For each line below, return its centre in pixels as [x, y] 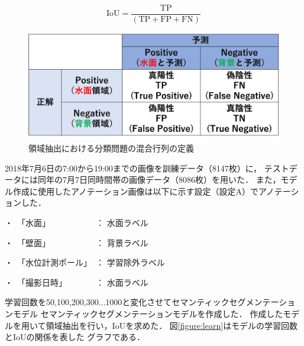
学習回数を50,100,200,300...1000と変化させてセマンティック [117, 302]
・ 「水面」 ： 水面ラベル [77, 222]
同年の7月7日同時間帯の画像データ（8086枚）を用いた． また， [159, 180]
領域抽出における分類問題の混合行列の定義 [111, 148]
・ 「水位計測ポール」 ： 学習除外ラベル [85, 262]
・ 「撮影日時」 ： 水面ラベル [77, 282]
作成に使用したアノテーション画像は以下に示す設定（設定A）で [135, 191]
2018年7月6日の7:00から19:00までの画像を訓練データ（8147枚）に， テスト [147, 168]
